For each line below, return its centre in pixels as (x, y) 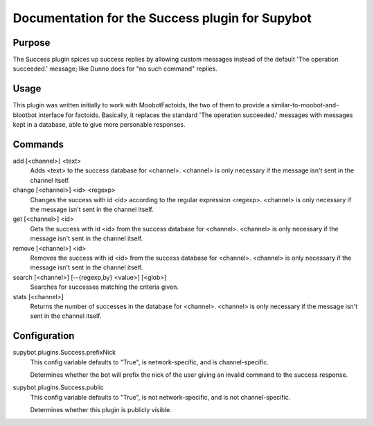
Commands (38, 144)
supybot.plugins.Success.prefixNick (64, 353)
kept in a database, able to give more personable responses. (99, 125)
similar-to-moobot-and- (305, 105)
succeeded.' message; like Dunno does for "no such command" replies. (115, 69)
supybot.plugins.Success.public (58, 387)
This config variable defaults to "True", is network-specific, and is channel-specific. (150, 362)
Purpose (32, 43)
